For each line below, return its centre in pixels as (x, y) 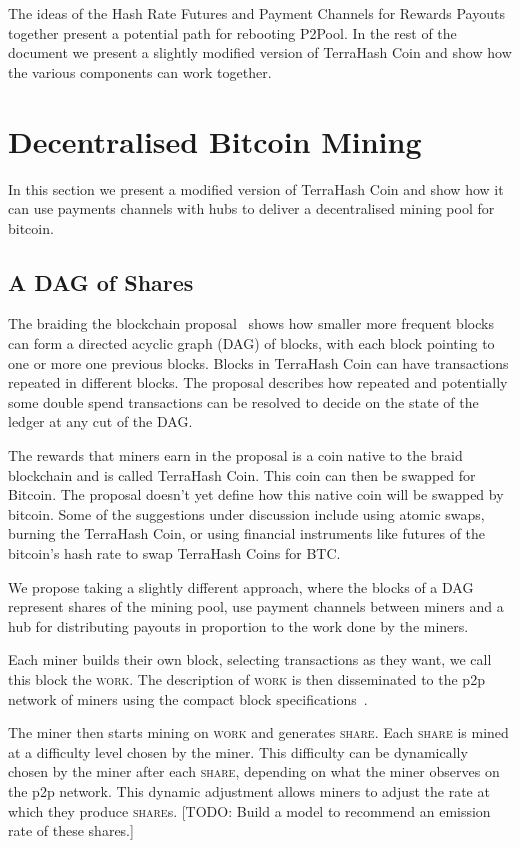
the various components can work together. (140, 71)
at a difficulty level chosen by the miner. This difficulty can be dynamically (238, 751)
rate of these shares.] (71, 830)
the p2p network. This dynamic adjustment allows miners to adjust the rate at (249, 790)
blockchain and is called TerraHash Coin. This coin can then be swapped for (242, 474)
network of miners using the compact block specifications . (188, 698)
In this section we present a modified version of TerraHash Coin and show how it (256, 188)
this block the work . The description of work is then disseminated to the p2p (246, 678)
